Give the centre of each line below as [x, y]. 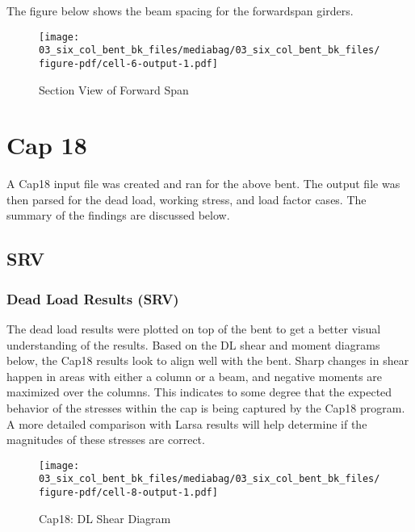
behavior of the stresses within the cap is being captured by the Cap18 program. [206, 408]
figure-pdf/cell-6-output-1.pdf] [128, 63]
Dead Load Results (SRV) [93, 298]
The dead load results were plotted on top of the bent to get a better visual [194, 329]
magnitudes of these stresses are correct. [106, 440]
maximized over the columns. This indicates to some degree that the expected [199, 392]
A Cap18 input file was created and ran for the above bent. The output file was [203, 184]
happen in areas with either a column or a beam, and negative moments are [195, 376]
